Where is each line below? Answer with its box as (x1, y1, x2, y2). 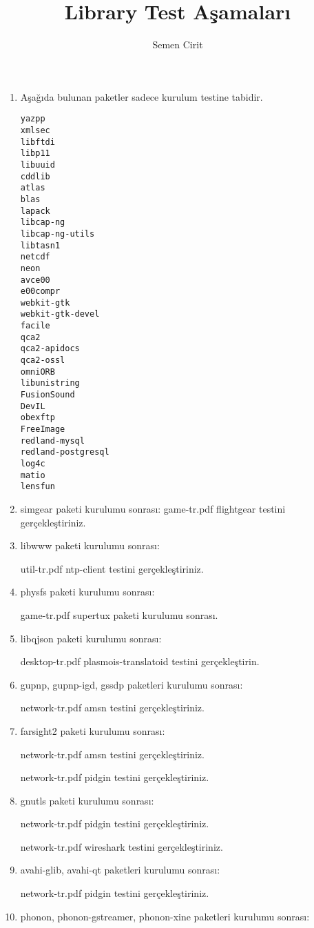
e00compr (20, 286, 61, 297)
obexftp (20, 413, 55, 423)
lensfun (20, 482, 55, 492)
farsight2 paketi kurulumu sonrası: (20, 723, 165, 738)
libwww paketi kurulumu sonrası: (20, 538, 160, 553)
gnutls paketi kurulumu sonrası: (20, 793, 154, 807)
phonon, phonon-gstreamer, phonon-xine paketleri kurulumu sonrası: (20, 909, 310, 923)
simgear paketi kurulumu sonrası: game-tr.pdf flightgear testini (20, 501, 286, 515)
